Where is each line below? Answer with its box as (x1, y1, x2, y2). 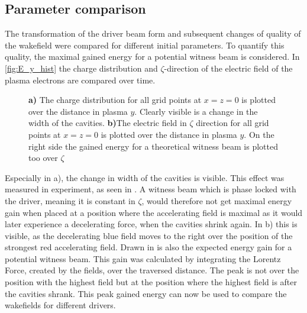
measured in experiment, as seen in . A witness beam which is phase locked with (5, 183, 296, 195)
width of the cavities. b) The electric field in (28, 117, 187, 129)
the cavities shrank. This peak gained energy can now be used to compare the (5, 287, 287, 299)
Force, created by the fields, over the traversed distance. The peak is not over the (5, 264, 299, 276)
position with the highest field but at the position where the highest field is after (5, 276, 297, 288)
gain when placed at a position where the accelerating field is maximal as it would (5, 206, 303, 218)
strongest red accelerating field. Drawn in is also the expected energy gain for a (5, 241, 292, 253)
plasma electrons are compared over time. (5, 73, 156, 86)
